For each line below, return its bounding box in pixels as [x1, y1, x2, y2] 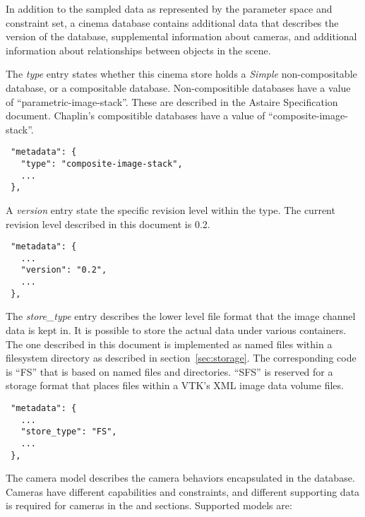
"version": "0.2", [20, 265, 107, 275]
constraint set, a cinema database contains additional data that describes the [6, 15, 339, 30]
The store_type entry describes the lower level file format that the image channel [6, 309, 356, 323]
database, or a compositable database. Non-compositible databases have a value [6, 80, 351, 95]
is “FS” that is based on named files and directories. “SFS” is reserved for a [6, 364, 333, 379]
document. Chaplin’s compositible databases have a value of [6, 108, 265, 123]
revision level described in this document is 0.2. [6, 216, 210, 231]
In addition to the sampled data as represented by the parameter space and [6, 1, 333, 16]
